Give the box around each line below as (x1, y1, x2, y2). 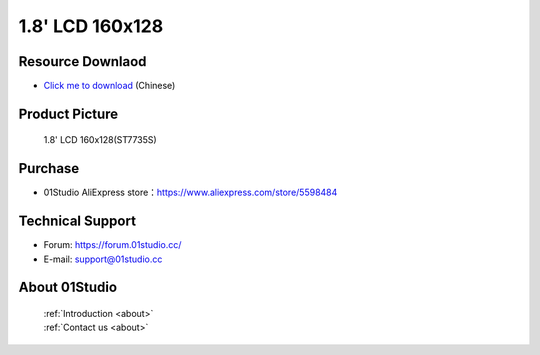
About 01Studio (18, 279, 118, 296)
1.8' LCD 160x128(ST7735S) (43, 134, 157, 146)
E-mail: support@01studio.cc (43, 253, 163, 265)
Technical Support (18, 213, 137, 230)
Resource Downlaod (18, 53, 147, 70)
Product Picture (18, 105, 119, 122)
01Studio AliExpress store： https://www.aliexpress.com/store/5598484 (43, 186, 338, 199)
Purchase (18, 160, 80, 177)
